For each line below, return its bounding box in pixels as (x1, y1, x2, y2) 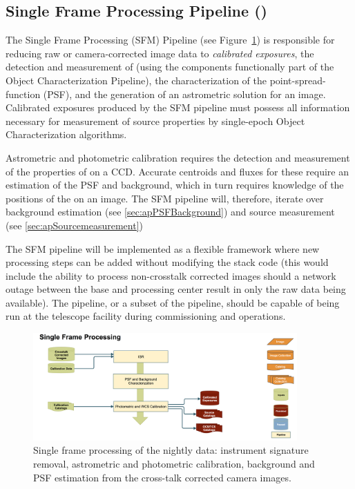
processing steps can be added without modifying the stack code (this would (6, 255, 329, 269)
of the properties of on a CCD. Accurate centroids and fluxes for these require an (6, 164, 349, 178)
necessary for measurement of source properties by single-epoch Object (6, 113, 305, 128)
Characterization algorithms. (6, 127, 127, 142)
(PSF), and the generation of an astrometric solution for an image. (43, 86, 326, 101)
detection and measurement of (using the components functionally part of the (6, 59, 334, 74)
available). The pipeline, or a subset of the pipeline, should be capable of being (6, 295, 340, 309)
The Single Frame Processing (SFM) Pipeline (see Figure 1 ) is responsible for (6, 32, 335, 47)
